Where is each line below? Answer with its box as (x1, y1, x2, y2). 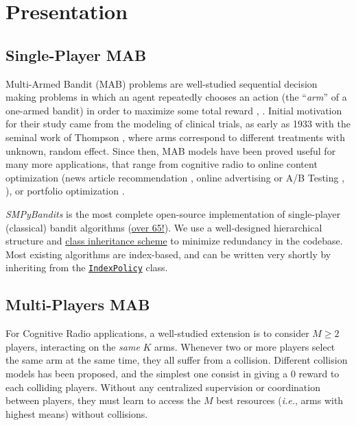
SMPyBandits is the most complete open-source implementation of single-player (5, 206, 341, 221)
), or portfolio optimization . (5, 184, 125, 198)
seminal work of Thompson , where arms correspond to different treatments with (5, 129, 345, 144)
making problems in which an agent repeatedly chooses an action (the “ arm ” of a (5, 90, 347, 104)
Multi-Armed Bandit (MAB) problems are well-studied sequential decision (5, 76, 318, 90)
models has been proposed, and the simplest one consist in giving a (5, 366, 288, 380)
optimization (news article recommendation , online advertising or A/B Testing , (5, 170, 345, 184)
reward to (298, 366, 340, 380)
